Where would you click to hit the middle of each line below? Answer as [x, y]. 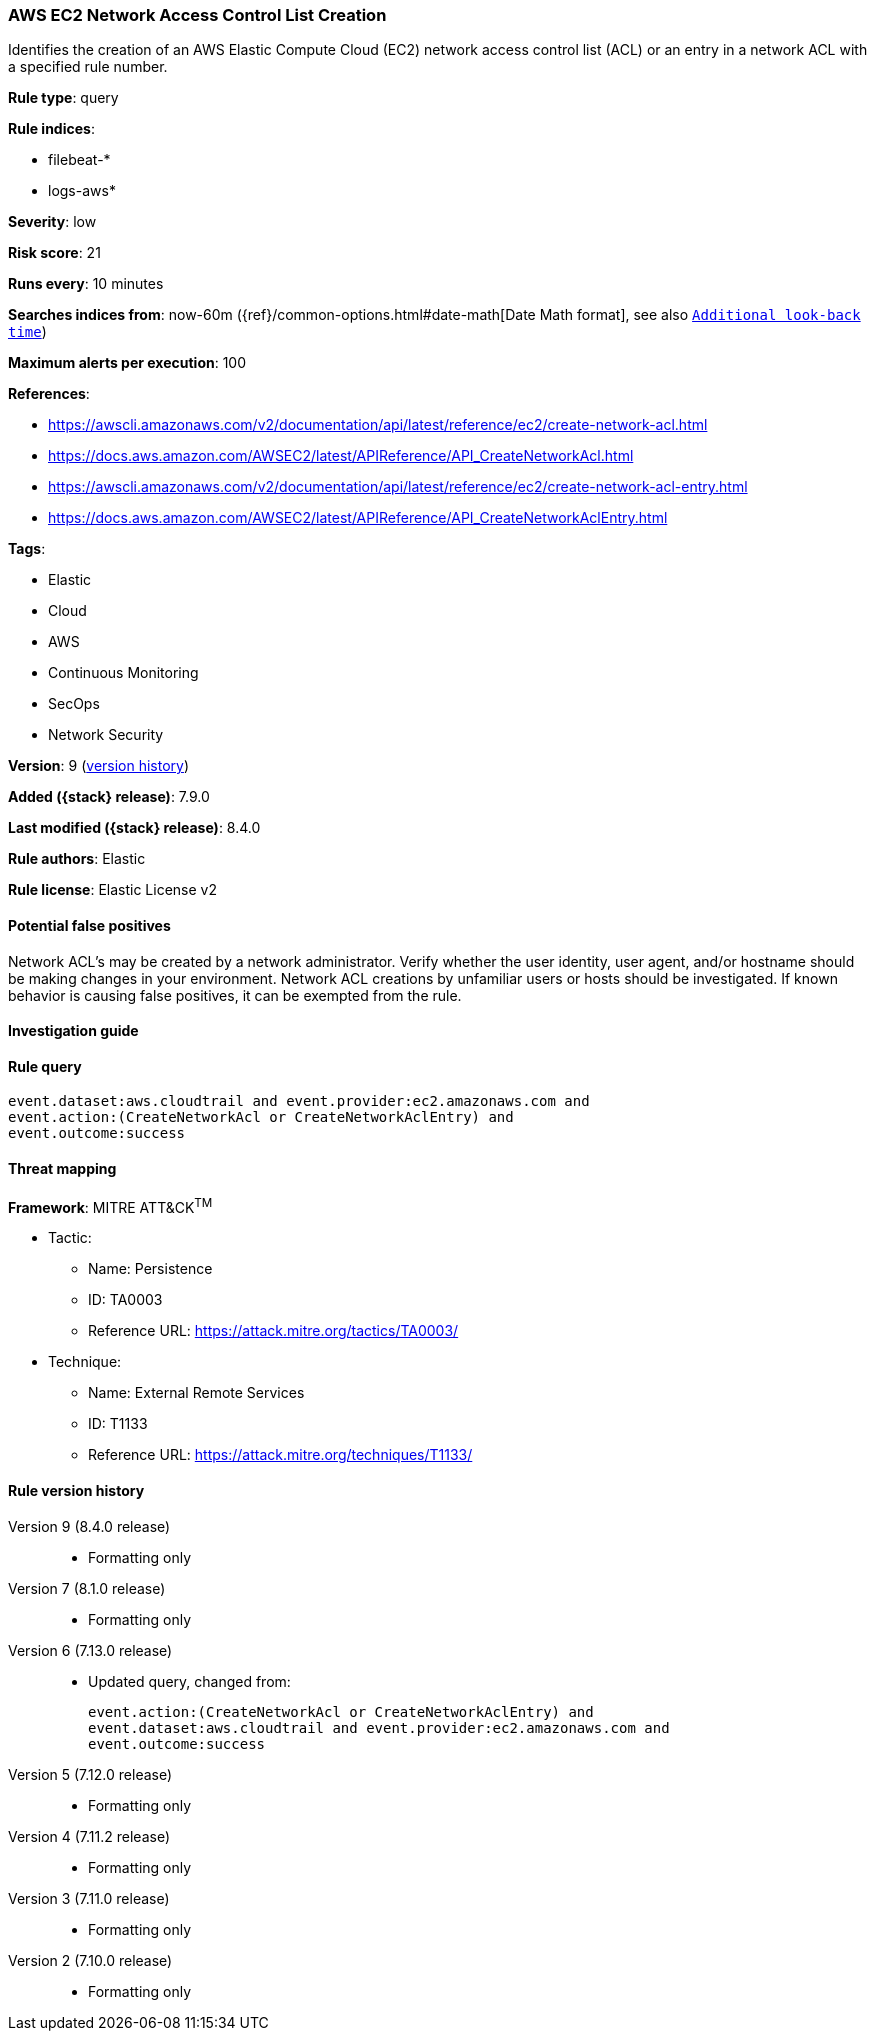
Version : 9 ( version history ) [99, 766]
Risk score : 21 [54, 253]
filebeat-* [79, 160]
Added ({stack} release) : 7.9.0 [109, 797]
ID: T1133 [118, 1424]
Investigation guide [73, 1031]
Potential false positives [89, 925]
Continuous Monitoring [123, 673]
